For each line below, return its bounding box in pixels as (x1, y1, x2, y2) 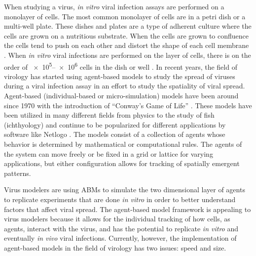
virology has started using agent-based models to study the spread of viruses (4, 71, 235, 81)
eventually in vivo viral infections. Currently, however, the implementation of (4, 233, 237, 243)
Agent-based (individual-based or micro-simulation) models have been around (4, 90, 239, 100)
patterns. (4, 168, 31, 178)
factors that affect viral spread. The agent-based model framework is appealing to (4, 204, 251, 214)
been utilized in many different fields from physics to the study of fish (4, 110, 215, 120)
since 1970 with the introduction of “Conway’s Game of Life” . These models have (4, 100, 252, 110)
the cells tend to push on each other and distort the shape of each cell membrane (4, 40, 249, 50)
